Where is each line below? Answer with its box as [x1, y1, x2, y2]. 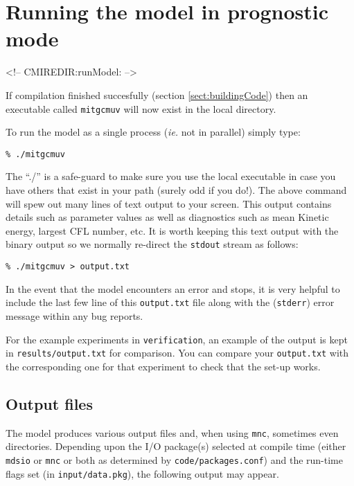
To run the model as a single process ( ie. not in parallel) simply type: [6, 125, 301, 139]
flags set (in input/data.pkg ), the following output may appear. [6, 466, 279, 480]
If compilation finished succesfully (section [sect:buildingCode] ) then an [6, 87, 308, 102]
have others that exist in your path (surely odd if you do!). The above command [6, 183, 347, 197]
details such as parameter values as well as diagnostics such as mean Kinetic [6, 210, 329, 224]
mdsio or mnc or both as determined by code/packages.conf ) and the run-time [6, 452, 343, 467]
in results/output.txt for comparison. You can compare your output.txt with [6, 345, 349, 360]
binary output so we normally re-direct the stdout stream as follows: [6, 237, 299, 251]
